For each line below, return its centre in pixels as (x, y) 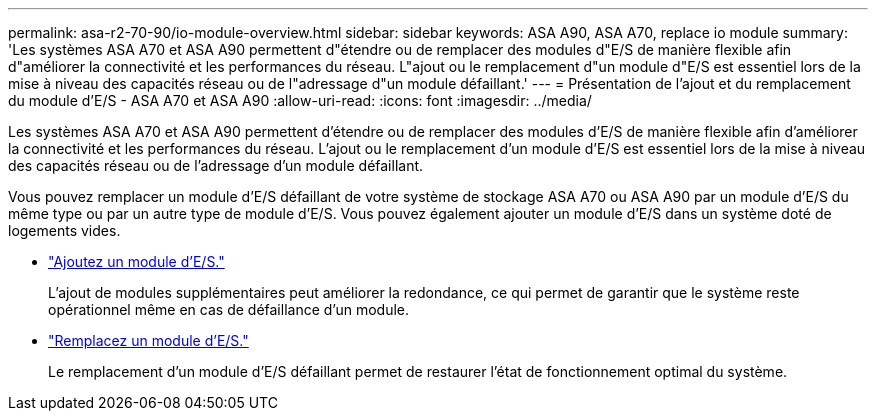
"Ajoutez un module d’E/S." (136, 261)
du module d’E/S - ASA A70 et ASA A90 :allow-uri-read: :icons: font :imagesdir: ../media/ (300, 100)
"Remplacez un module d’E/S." (148, 340)
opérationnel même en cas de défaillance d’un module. (229, 309)
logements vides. (64, 230)
